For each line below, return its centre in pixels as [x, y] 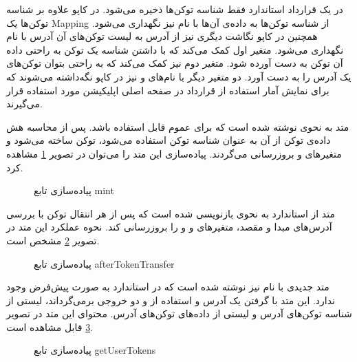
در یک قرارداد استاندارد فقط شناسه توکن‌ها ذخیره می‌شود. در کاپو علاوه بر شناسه [175, 9]
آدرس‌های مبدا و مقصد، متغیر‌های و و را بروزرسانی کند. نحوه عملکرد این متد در [169, 227]
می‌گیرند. [24, 104]
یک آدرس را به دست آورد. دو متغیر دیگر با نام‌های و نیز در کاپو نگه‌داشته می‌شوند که [179, 76]
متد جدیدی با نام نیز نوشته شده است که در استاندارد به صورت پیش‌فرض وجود [168, 287]
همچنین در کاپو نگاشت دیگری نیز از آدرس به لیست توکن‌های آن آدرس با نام [162, 36]
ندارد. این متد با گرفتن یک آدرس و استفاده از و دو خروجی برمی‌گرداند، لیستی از [171, 300]
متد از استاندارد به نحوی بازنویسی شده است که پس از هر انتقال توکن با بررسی [171, 213]
